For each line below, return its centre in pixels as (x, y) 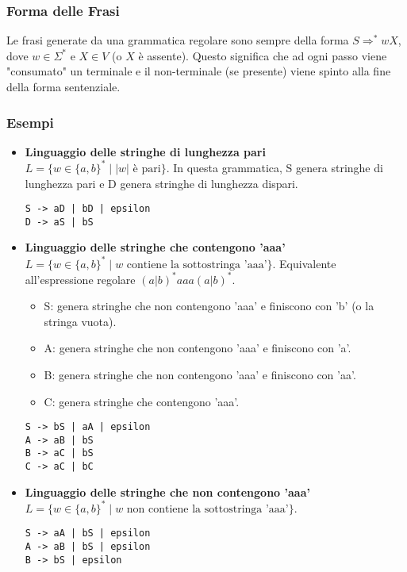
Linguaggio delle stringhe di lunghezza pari (145, 151)
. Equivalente (304, 263)
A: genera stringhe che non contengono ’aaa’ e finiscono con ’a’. (198, 348)
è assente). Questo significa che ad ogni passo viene (263, 55)
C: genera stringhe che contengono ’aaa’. (142, 401)
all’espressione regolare (80, 279)
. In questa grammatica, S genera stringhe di (275, 167)
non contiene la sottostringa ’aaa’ (207, 509)
